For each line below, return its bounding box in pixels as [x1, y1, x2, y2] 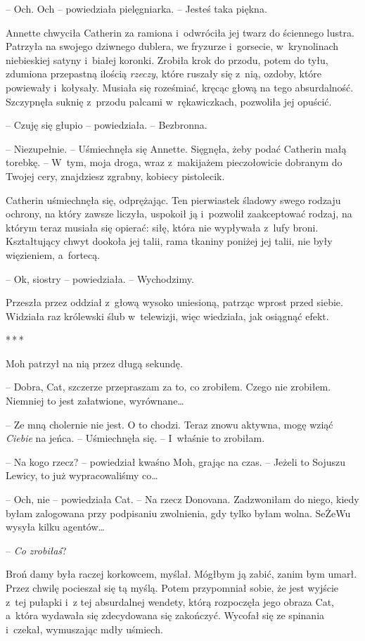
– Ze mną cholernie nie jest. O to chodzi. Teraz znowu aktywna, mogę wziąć [6, 417, 333, 431]
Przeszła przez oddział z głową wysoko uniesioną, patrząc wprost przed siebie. [6, 295, 343, 310]
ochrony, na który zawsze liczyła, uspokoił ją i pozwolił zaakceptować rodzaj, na [6, 206, 352, 221]
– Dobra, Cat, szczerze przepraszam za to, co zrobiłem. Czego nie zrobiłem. [6, 379, 331, 394]
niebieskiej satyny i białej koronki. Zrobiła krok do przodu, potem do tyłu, [6, 52, 328, 67]
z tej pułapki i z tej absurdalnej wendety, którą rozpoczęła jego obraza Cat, [6, 594, 334, 609]
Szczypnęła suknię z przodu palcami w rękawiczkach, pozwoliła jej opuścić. [6, 94, 332, 108]
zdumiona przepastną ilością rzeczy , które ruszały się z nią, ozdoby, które [6, 66, 322, 81]
